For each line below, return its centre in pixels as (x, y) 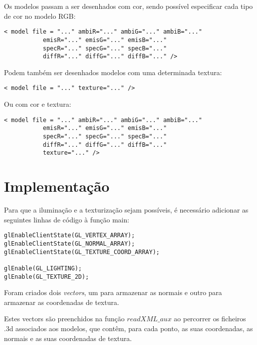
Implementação (57, 186)
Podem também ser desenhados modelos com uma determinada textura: (113, 72)
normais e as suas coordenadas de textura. (68, 338)
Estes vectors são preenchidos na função (64, 319)
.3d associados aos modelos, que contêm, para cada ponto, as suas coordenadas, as (128, 328)
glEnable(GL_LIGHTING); (43, 268)
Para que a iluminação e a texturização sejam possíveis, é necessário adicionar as (126, 210)
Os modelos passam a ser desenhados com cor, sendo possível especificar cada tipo (128, 6)
